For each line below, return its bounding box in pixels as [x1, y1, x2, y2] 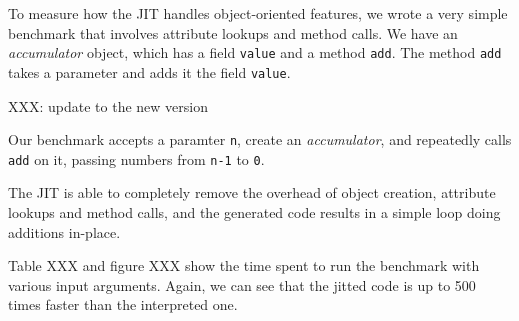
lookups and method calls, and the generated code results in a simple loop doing [8, 202, 501, 222]
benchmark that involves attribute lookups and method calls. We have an [8, 22, 458, 43]
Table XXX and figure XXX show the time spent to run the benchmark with [8, 255, 480, 276]
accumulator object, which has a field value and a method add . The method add [8, 42, 502, 63]
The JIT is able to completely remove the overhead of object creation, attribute [8, 182, 496, 203]
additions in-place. [8, 221, 121, 242]
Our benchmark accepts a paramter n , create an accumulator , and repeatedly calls [8, 129, 512, 150]
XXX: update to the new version [8, 95, 209, 116]
